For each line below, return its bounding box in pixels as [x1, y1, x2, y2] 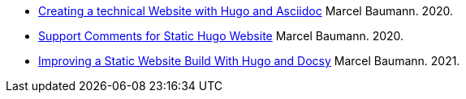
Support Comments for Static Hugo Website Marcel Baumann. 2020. [38, 29, 404, 43]
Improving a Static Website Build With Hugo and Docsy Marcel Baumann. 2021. [38, 54, 460, 68]
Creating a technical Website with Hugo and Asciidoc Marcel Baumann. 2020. [38, 4, 454, 18]
